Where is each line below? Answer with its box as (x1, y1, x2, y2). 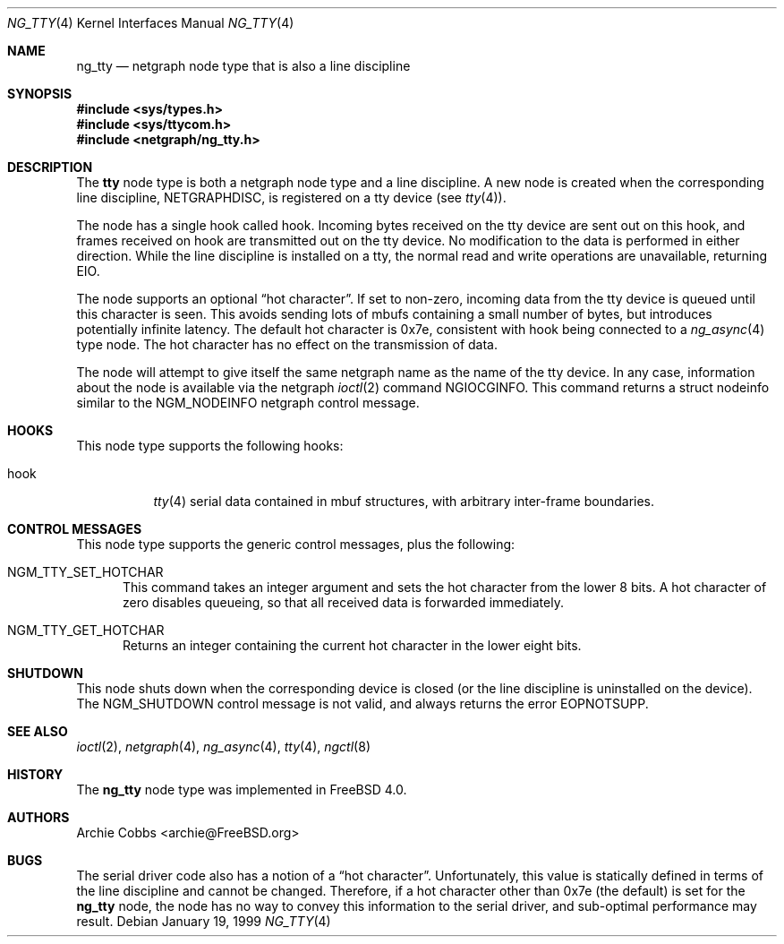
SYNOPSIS (7, 86, 72, 101)
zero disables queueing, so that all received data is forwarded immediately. (123, 595, 564, 610)
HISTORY (7, 767, 64, 782)
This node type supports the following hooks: (76, 438, 344, 453)
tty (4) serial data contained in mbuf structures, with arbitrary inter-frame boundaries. (153, 493, 655, 509)
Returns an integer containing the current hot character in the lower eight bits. (123, 638, 582, 653)
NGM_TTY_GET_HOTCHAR (7, 622, 165, 638)
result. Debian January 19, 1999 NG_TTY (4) (76, 914, 331, 929)
